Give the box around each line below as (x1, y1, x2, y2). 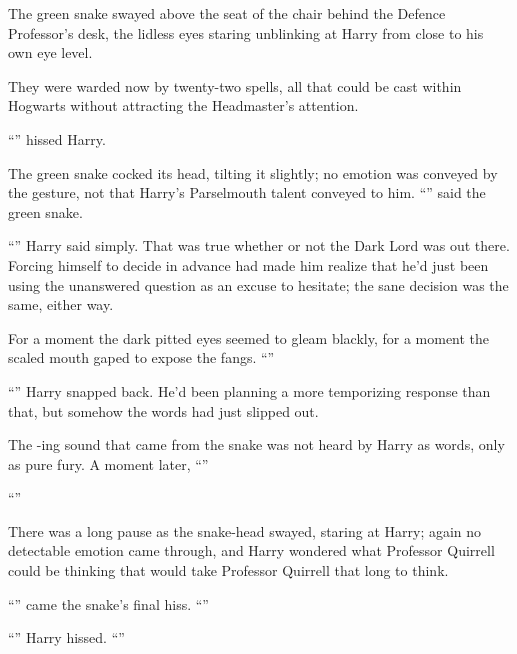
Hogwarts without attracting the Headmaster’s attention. (8, 95, 359, 116)
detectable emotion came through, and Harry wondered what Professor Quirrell (8, 540, 495, 561)
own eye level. (8, 42, 93, 63)
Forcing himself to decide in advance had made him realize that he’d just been (8, 254, 489, 275)
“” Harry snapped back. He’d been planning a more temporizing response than (8, 380, 491, 401)
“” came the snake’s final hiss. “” (8, 593, 209, 614)
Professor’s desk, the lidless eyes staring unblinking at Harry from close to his (8, 22, 484, 43)
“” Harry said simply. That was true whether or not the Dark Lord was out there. (8, 235, 510, 256)
